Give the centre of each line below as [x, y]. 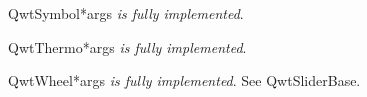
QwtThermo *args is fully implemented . [127, 46]
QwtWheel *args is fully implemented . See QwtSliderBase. [184, 80]
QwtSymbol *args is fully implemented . [126, 13]
